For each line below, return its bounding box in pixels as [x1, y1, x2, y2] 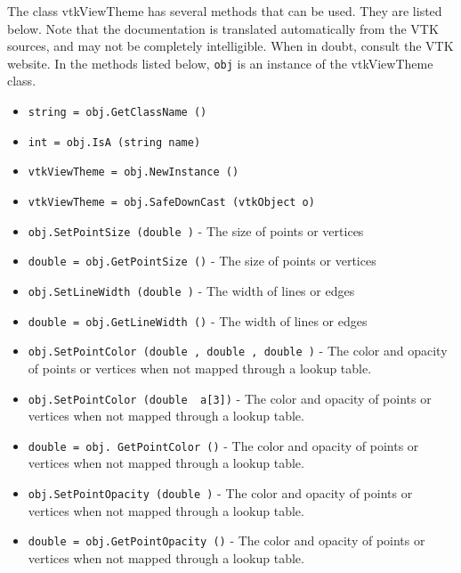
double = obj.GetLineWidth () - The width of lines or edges [28, 311, 368, 330]
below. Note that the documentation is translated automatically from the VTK [7, 19, 439, 37]
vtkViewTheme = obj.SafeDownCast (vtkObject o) [28, 196, 315, 209]
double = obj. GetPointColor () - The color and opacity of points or [28, 436, 419, 454]
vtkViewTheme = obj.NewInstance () [28, 166, 239, 179]
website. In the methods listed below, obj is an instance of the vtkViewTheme [7, 53, 433, 72]
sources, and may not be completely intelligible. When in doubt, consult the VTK [7, 37, 454, 55]
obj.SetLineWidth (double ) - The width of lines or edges [28, 281, 355, 299]
